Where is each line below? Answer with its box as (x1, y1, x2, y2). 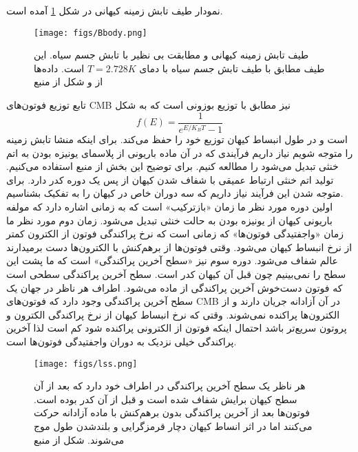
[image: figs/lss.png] (34, 358, 138, 369)
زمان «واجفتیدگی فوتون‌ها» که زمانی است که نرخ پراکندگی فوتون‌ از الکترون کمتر (6, 226, 344, 241)
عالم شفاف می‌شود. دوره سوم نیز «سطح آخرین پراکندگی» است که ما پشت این (6, 253, 338, 268)
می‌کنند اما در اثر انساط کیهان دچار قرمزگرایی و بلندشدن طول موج (34, 418, 313, 433)
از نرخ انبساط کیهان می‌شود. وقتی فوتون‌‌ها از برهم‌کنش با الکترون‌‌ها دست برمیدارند (6, 239, 352, 254)
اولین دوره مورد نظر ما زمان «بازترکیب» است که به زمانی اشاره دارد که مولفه (6, 200, 333, 213)
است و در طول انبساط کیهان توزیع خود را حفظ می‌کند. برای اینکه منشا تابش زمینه (6, 132, 348, 147)
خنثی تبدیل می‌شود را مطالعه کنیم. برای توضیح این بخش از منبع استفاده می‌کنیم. (6, 159, 339, 173)
